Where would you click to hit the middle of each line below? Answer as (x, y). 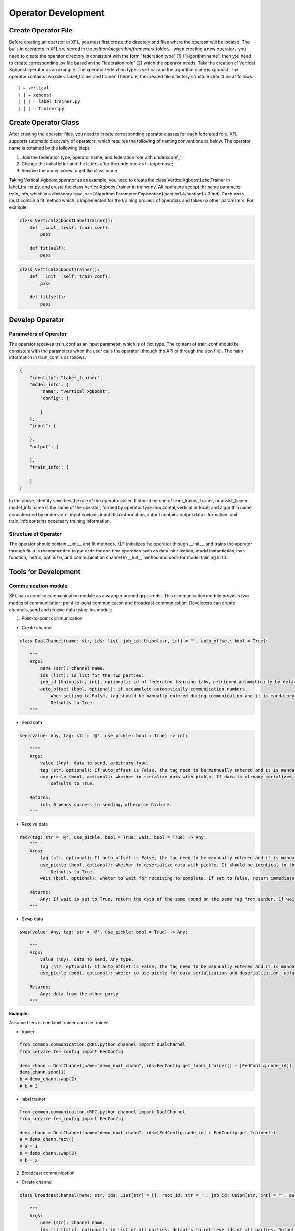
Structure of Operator (35, 534)
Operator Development (57, 13)
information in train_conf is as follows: (47, 357)
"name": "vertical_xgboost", (75, 391)
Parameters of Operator (38, 334)
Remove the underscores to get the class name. (70, 171)
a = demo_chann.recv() (47, 1139)
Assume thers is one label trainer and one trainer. (59, 1023)
